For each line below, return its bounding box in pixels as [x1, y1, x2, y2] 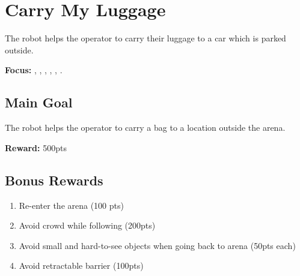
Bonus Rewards [5, 170, 103, 189]
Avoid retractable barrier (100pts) [19, 259, 144, 272]
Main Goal [5, 93, 73, 112]
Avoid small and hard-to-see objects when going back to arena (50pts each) [19, 239, 296, 251]
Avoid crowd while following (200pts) [19, 219, 156, 232]
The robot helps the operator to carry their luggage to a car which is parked [5, 32, 286, 44]
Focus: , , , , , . [5, 64, 63, 76]
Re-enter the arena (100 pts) [19, 199, 124, 211]
